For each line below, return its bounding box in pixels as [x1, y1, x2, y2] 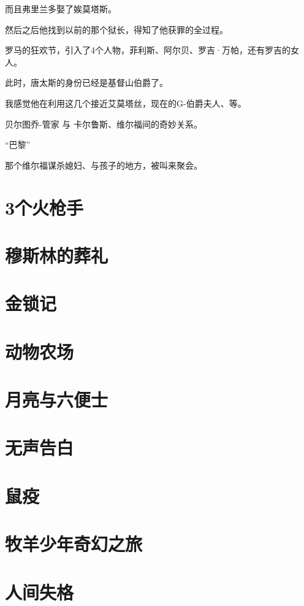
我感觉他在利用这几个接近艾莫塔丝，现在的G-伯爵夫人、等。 [5, 96, 246, 109]
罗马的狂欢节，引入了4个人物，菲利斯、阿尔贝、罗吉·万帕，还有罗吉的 [5, 44, 291, 56]
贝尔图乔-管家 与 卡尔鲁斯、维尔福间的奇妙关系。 [5, 117, 202, 130]
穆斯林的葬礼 [5, 242, 108, 267]
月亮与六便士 [5, 387, 108, 412]
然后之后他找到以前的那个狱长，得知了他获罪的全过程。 [5, 23, 228, 36]
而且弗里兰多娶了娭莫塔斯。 [5, 2, 116, 15]
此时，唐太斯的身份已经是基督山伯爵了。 [5, 76, 168, 89]
